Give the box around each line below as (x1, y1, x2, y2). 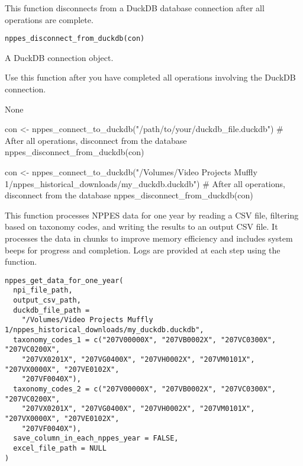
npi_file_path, (13, 286, 73, 295)
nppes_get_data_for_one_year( (5, 276, 124, 285)
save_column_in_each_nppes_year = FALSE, (13, 434, 179, 443)
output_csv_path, (13, 296, 81, 305)
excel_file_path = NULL (13, 443, 107, 452)
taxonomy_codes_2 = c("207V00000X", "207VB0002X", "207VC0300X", (13, 384, 276, 393)
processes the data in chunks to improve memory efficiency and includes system (5, 232, 293, 244)
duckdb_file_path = (13, 306, 90, 314)
